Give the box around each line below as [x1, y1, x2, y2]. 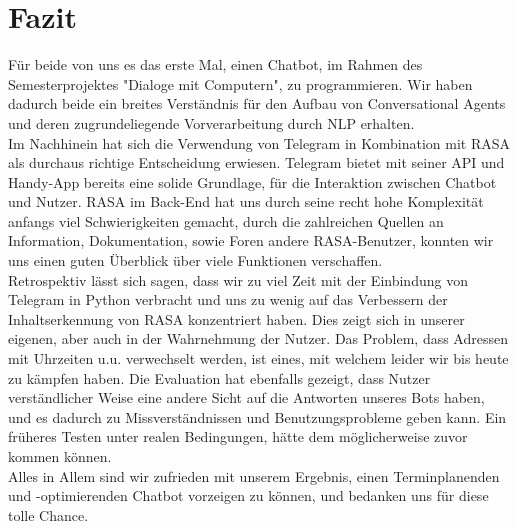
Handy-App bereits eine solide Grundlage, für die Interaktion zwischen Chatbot [8, 171, 497, 192]
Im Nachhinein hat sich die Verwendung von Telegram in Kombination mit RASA [8, 132, 511, 153]
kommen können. [8, 446, 112, 466]
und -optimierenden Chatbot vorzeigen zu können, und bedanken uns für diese [8, 485, 489, 506]
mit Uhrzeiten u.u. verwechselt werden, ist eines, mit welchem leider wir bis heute [8, 348, 509, 369]
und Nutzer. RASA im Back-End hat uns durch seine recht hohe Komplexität [8, 191, 484, 212]
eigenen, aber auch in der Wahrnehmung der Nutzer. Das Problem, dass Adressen [8, 328, 508, 349]
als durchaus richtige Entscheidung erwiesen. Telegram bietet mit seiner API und [8, 152, 505, 173]
